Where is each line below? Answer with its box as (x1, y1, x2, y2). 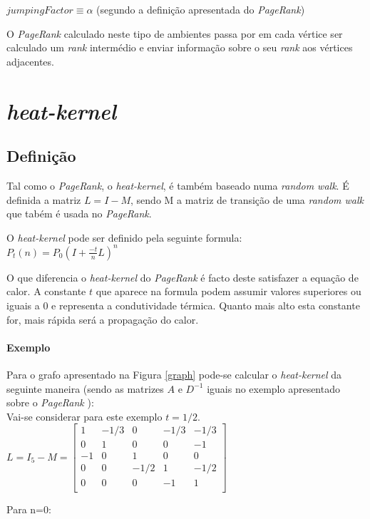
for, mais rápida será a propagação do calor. (6, 312, 199, 327)
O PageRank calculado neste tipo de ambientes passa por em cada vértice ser (6, 26, 343, 41)
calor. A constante (6, 284, 86, 299)
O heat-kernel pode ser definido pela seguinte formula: (6, 230, 242, 245)
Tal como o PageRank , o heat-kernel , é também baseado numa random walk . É (6, 178, 349, 192)
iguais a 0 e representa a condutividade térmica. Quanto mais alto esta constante (6, 298, 360, 313)
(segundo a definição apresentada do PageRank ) (96, 2, 305, 16)
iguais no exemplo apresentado (207, 381, 340, 396)
